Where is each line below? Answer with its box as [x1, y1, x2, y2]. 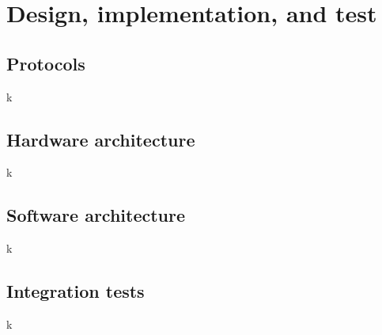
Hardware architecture [6, 127, 195, 151]
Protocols [6, 51, 85, 75]
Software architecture [6, 203, 186, 227]
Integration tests [6, 279, 145, 303]
